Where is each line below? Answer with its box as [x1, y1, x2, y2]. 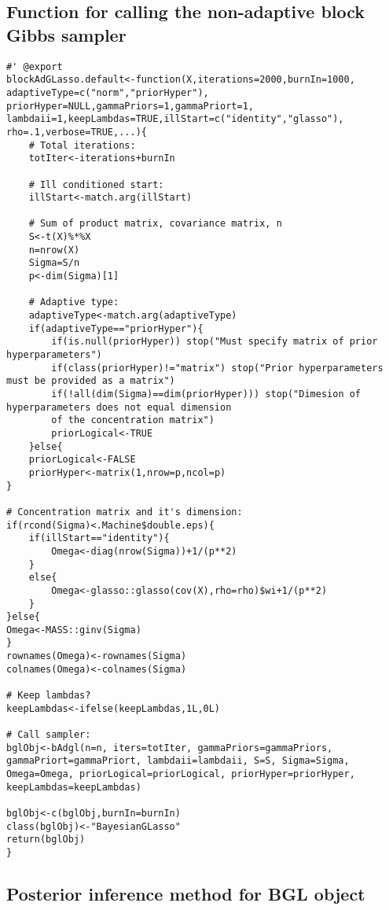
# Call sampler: [6, 729, 91, 741]
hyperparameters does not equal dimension [6, 401, 232, 413]
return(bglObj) [6, 834, 86, 846]
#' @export [6, 61, 63, 72]
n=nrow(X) [28, 244, 80, 256]
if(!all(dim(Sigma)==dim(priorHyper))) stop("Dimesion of [51, 389, 361, 400]
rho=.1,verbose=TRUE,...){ [6, 126, 147, 138]
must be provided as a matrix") [6, 375, 175, 387]
